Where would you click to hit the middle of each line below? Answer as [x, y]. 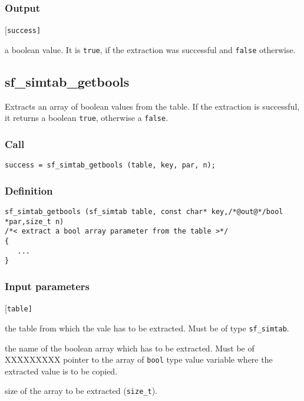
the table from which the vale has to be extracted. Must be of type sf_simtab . [147, 328]
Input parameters [47, 286]
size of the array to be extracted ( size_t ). [81, 391]
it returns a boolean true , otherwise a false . [87, 118]
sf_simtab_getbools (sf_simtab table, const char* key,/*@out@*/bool [144, 212]
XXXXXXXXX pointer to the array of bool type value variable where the [139, 359]
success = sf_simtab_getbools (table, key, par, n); [110, 165]
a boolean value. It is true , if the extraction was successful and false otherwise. [150, 49]
